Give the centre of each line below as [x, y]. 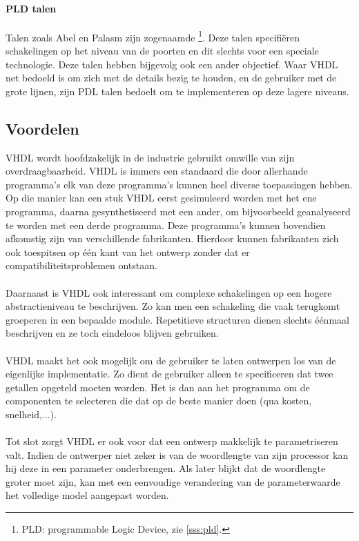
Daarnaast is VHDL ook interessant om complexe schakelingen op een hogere [169, 292]
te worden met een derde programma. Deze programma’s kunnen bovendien [166, 225]
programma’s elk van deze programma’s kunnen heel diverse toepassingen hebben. [179, 184]
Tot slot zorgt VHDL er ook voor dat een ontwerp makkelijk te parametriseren [172, 441]
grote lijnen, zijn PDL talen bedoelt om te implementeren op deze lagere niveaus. [177, 91]
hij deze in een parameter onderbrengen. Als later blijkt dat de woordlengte [166, 468]
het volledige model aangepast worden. [87, 495]
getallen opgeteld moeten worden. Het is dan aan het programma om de [158, 387]
